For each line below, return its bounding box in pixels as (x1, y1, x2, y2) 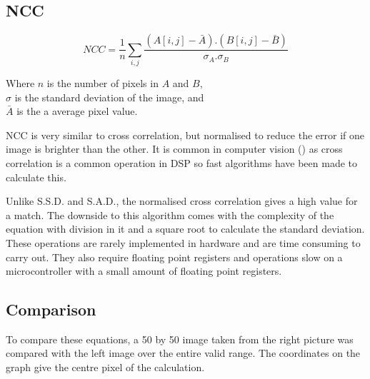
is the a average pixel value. (16, 103, 138, 118)
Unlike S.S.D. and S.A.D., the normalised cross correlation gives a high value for (6, 193, 358, 208)
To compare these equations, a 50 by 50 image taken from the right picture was (6, 331, 354, 346)
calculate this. (6, 169, 66, 184)
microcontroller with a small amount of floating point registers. (6, 263, 282, 278)
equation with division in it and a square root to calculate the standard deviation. (6, 221, 365, 236)
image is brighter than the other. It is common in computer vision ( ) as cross (6, 141, 343, 156)
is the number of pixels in (46, 75, 159, 90)
